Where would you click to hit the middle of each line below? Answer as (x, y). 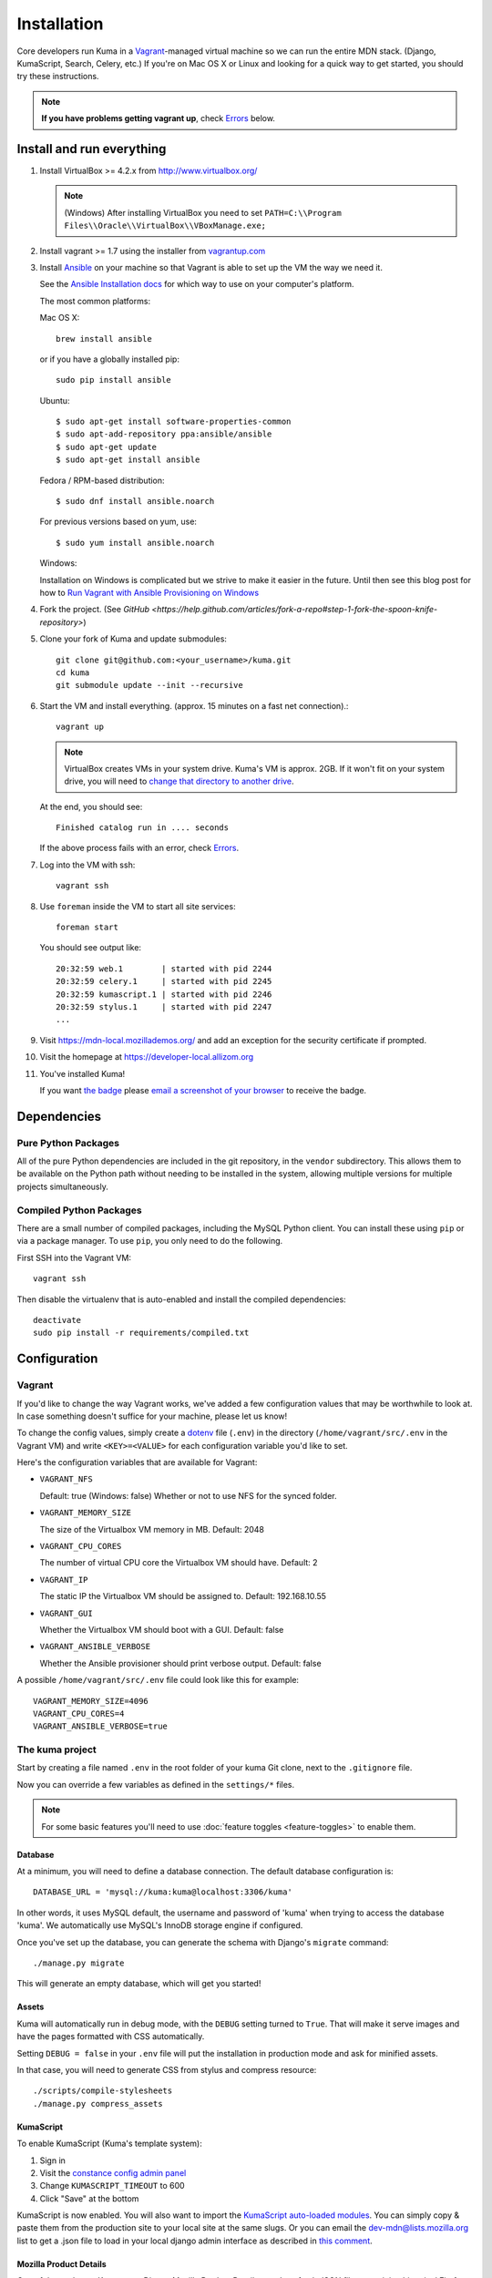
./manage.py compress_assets (98, 2104)
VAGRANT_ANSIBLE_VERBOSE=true (101, 1726)
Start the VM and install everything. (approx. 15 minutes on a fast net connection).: (194, 705)
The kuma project (57, 1750)
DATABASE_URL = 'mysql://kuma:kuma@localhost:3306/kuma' (163, 1892)
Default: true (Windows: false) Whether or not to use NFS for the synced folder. (188, 1495)
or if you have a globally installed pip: (109, 359)
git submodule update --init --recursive (149, 685)
